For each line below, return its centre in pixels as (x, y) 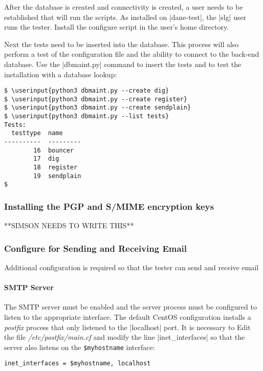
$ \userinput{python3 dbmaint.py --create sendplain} (98, 108)
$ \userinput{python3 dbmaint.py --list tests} (87, 116)
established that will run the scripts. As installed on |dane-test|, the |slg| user (125, 17)
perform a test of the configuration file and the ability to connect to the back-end (132, 54)
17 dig (46, 159)
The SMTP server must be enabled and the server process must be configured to (130, 307)
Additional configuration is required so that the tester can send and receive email (131, 267)
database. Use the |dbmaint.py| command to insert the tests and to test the (123, 64)
